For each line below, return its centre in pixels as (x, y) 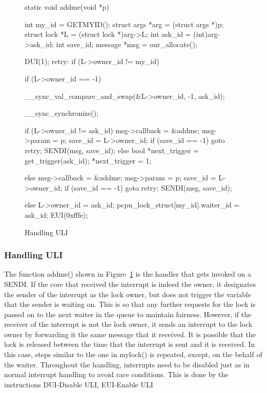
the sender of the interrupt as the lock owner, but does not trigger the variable (128, 294)
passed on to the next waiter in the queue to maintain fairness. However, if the (128, 314)
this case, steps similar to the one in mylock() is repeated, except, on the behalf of (133, 354)
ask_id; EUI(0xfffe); (56, 214)
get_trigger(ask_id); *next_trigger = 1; (88, 160)
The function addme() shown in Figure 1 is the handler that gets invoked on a (128, 274)
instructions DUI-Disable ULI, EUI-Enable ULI (79, 384)
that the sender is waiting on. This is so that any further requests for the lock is (130, 304)
